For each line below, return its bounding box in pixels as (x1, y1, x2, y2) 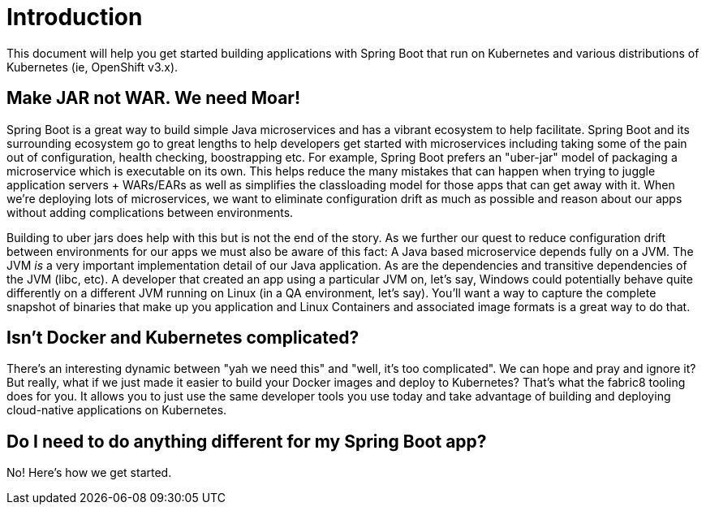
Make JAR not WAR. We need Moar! (6, 88, 300, 109)
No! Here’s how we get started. (6, 466, 172, 480)
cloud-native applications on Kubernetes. (6, 403, 227, 418)
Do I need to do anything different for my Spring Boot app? (6, 431, 487, 452)
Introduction (6, 3, 143, 31)
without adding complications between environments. (6, 205, 294, 219)
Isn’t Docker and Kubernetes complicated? (6, 327, 359, 349)
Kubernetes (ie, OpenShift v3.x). (6, 59, 179, 74)
